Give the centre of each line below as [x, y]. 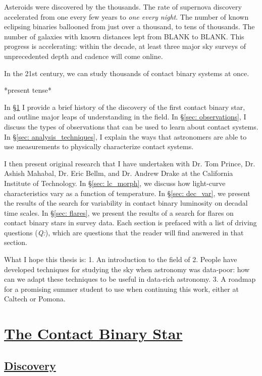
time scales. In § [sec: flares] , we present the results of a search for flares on [119, 212]
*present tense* [28, 90]
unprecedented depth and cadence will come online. [84, 56]
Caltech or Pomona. [35, 299]
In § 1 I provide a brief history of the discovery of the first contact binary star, [125, 107]
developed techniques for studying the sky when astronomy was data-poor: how [127, 269]
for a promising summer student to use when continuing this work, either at [121, 289]
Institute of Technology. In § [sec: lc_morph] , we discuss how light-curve [115, 183]
